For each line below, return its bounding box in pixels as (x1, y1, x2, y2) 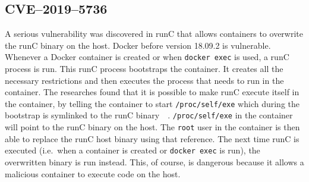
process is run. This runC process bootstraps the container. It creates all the (5, 62, 283, 75)
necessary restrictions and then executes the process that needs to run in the (5, 74, 284, 86)
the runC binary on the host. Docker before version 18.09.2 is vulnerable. (5, 39, 271, 51)
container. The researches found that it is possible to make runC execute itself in (5, 86, 299, 98)
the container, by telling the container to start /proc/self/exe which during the (5, 97, 299, 109)
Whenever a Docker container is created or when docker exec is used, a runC (5, 51, 289, 63)
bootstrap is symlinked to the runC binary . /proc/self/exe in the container (5, 109, 293, 121)
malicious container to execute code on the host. (5, 167, 181, 180)
